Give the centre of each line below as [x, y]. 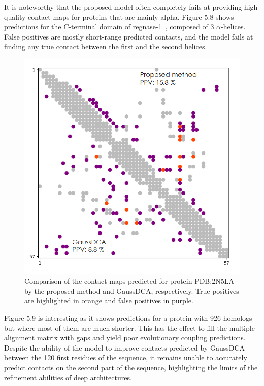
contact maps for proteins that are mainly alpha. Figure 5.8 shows [131, 16]
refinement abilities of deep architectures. [68, 377]
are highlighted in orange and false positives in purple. [109, 301]
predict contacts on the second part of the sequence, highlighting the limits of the [131, 367]
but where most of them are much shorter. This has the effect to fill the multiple [129, 327]
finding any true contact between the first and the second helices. [106, 46]
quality [15, 16]
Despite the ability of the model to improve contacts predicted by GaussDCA [125, 347]
